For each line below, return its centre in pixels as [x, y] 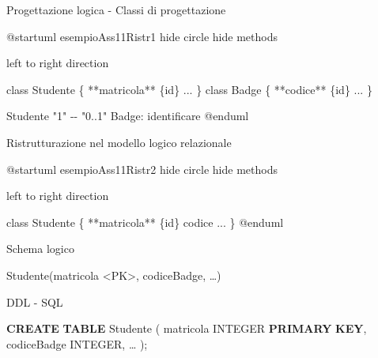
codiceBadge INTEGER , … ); [77, 343]
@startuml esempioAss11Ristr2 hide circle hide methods [142, 169]
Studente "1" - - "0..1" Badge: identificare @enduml [128, 116]
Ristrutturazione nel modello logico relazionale [119, 142]
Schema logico [40, 249]
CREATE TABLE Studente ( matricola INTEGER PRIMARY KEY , [187, 328]
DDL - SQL [35, 301]
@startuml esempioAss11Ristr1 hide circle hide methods [142, 36]
